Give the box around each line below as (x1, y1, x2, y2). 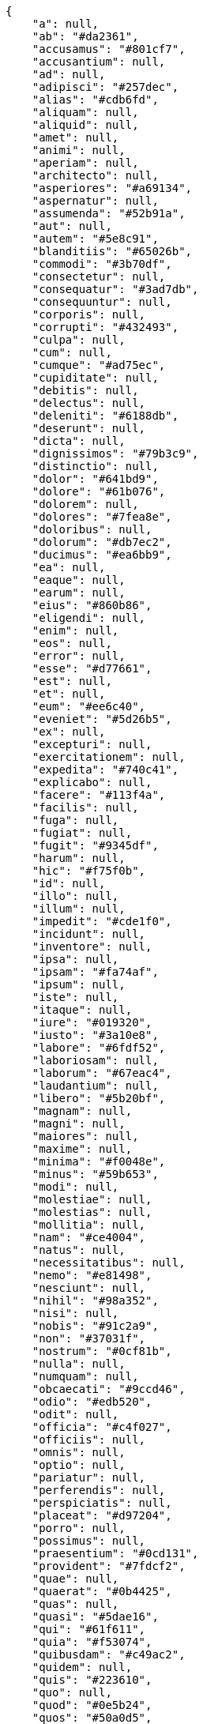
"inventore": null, (32, 940, 152, 953)
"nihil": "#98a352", (32, 1294, 159, 1307)
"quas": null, (32, 1598, 119, 1610)
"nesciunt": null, (32, 1282, 146, 1294)
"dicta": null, (32, 435, 126, 447)
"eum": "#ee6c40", (32, 700, 146, 713)
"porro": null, (32, 1522, 126, 1534)
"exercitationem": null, (32, 751, 186, 763)
